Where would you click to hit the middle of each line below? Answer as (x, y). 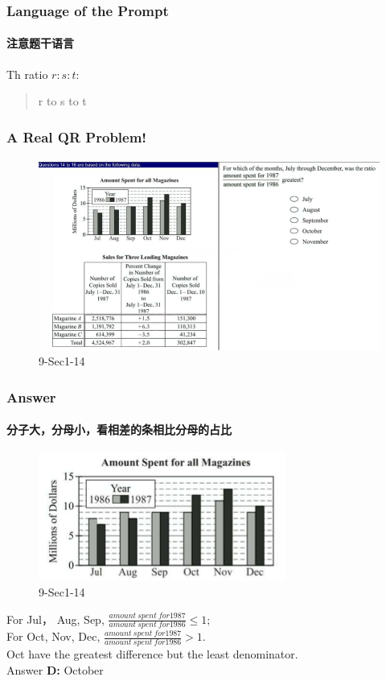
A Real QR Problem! (77, 136)
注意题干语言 (40, 43)
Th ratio (27, 74)
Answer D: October (55, 669)
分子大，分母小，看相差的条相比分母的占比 (119, 429)
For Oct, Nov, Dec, (53, 636)
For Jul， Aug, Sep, (55, 619)
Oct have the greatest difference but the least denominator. (152, 654)
